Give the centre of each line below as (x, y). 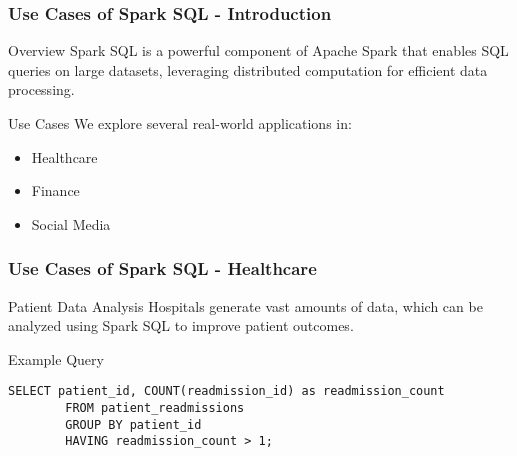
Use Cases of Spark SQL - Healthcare (162, 268)
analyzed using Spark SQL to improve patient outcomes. (181, 325)
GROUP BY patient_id (133, 424)
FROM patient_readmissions (155, 408)
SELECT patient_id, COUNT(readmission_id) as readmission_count (226, 391)
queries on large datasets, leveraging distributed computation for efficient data (248, 69)
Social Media (71, 223)
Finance (55, 190)
